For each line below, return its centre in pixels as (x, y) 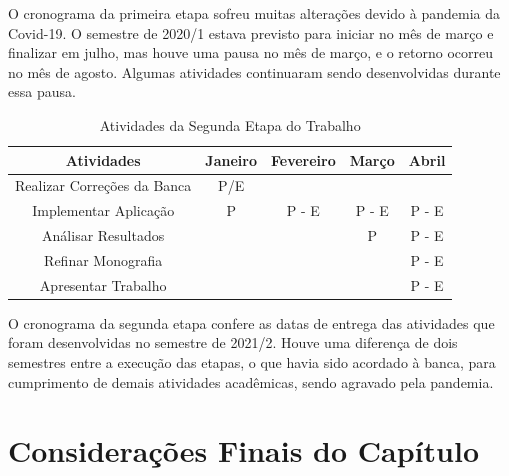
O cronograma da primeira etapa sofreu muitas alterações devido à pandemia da (254, 13)
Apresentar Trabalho (103, 284)
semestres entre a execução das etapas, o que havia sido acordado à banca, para (252, 362)
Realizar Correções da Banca (103, 185)
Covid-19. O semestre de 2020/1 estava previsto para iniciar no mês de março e (251, 32)
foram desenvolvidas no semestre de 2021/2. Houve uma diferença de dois (233, 342)
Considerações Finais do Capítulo (243, 450)
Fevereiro (303, 159)
